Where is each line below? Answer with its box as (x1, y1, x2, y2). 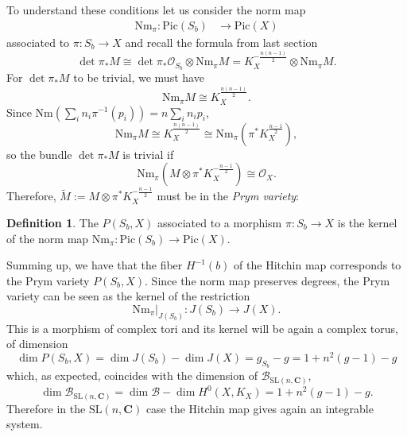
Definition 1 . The (6, 214, 99, 230)
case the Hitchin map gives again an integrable (145, 400, 374, 416)
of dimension (6, 335, 68, 352)
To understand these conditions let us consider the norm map (6, 2, 306, 17)
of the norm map (6, 230, 89, 246)
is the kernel (337, 214, 397, 230)
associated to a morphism (157, 214, 282, 230)
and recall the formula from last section (125, 33, 318, 50)
